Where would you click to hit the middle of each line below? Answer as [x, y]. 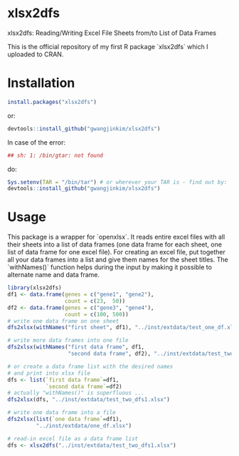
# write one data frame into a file [62, 413]
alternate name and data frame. [54, 275]
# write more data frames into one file [68, 341]
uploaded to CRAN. [36, 54]
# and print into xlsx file [49, 373]
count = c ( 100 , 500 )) [97, 314]
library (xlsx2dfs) [34, 288]
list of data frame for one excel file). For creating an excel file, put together [116, 252]
